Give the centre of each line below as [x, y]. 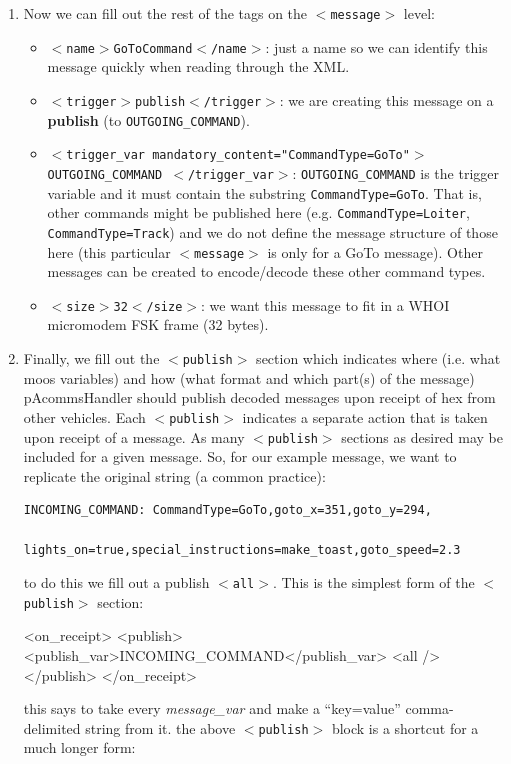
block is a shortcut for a [405, 727]
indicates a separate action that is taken [365, 416]
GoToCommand [153, 48]
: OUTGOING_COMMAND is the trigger [395, 172]
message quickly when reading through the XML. [198, 66]
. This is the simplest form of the [373, 582]
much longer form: [79, 747]
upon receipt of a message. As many [134, 436]
